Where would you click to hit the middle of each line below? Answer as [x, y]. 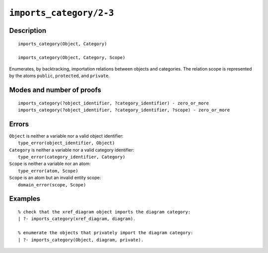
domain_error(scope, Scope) [52, 185]
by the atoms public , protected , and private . [60, 76]
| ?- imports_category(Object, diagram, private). [81, 240]
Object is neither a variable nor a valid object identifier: [66, 136]
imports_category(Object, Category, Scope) [72, 58]
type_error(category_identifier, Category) [72, 157]
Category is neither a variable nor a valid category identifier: [72, 150]
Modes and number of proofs [55, 90]
